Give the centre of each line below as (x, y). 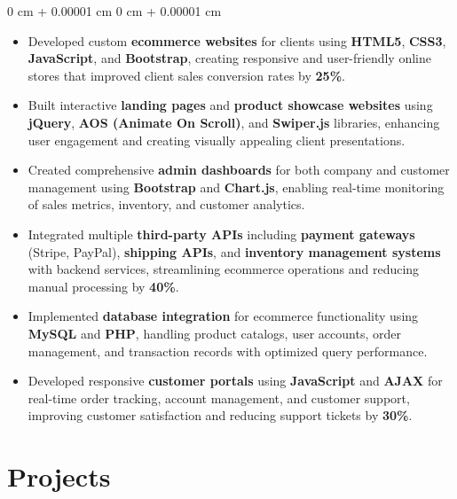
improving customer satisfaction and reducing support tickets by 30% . (220, 415)
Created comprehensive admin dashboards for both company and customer (239, 170)
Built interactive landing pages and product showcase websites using (230, 105)
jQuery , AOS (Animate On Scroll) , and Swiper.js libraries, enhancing (234, 122)
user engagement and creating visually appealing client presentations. (217, 140)
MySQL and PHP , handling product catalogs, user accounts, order (214, 333)
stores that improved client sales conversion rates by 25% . (186, 75)
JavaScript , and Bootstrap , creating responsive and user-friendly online (229, 58)
